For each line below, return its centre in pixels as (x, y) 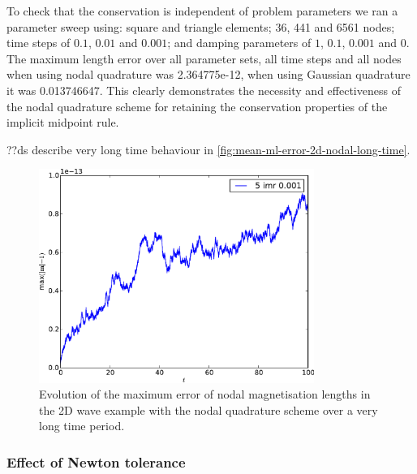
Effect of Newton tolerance (96, 461)
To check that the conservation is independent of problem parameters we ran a (202, 11)
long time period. (82, 426)
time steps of (39, 43)
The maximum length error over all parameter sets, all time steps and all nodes (204, 58)
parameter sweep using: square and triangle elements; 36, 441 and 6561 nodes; (201, 26)
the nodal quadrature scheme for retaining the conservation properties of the (197, 106)
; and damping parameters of (239, 43)
